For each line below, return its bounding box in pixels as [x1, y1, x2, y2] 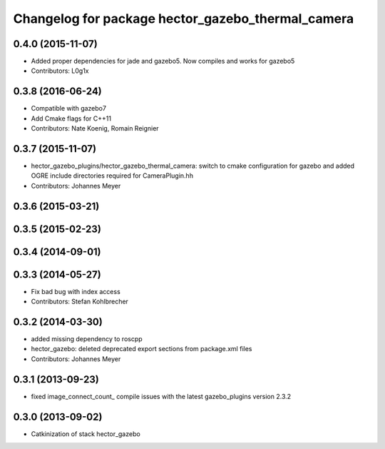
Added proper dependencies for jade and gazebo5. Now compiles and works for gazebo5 [31, 57, 295, 66]
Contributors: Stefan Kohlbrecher [31, 297, 128, 306]
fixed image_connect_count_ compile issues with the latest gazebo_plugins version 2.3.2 [31, 392, 292, 400]
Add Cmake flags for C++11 [31, 114, 112, 123]
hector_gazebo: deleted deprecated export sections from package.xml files [31, 345, 252, 353]
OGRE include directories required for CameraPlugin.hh [31, 171, 194, 180]
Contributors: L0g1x [31, 66, 89, 75]
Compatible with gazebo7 [31, 104, 107, 113]
